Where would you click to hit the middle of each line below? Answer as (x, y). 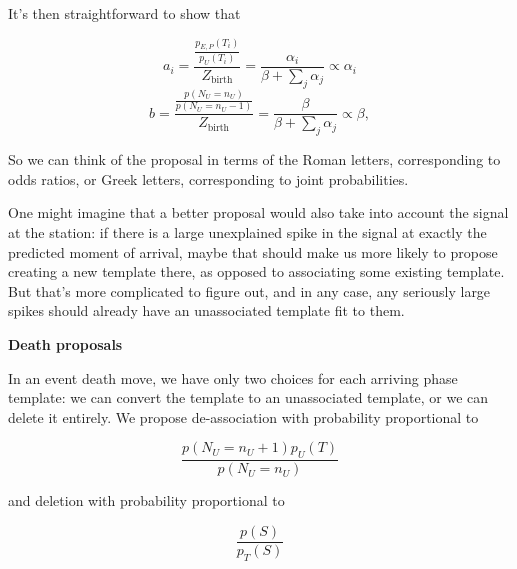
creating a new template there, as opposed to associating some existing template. (256, 271)
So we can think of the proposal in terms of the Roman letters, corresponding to (254, 159)
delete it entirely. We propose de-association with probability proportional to (243, 416)
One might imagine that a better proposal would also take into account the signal (258, 212)
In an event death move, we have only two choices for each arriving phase (233, 377)
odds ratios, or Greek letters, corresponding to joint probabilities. (208, 178)
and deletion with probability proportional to (146, 500)
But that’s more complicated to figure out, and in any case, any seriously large (249, 290)
